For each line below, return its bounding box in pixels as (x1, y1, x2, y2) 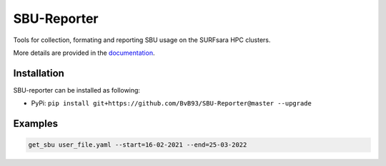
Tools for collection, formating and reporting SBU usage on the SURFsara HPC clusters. (13, 36, 271, 44)
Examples (13, 118, 59, 130)
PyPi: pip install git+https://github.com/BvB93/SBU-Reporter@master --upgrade (31, 99, 312, 108)
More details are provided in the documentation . (13, 48, 155, 57)
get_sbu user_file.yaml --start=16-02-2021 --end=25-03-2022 (28, 141, 247, 149)
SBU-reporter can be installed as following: (13, 85, 141, 94)
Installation (13, 67, 64, 79)
